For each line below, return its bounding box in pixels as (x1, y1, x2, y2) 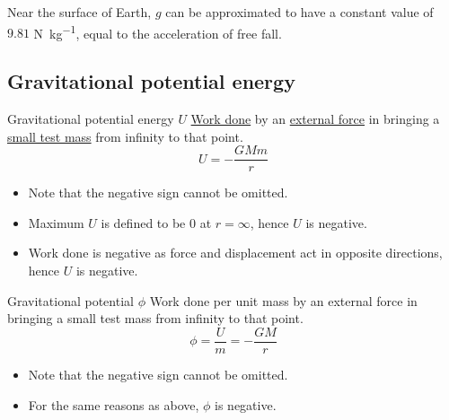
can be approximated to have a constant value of (165, 3, 434, 21)
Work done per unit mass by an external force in (149, 291, 418, 310)
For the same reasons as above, (28, 395, 199, 414)
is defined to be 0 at (101, 213, 212, 232)
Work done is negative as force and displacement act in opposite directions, (28, 243, 443, 262)
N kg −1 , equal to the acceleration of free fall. (33, 21, 282, 42)
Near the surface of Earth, (7, 3, 152, 21)
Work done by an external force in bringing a (190, 109, 440, 128)
